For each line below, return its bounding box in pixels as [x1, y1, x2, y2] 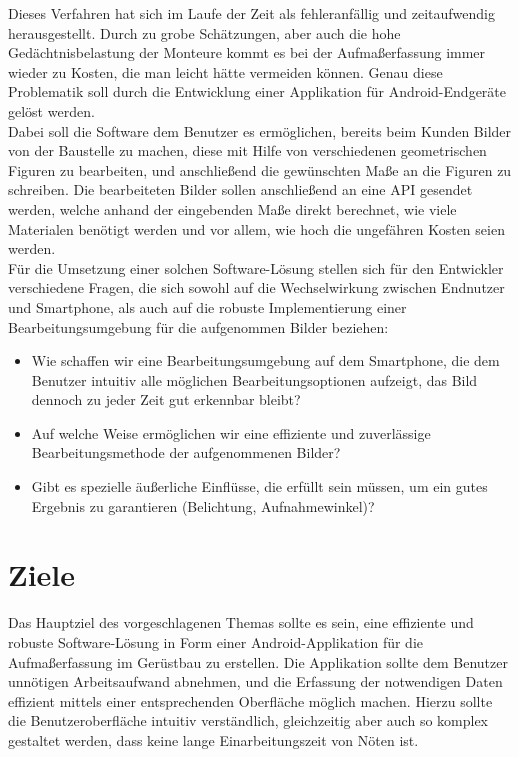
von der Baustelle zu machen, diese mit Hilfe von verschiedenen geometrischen [8, 140, 487, 161]
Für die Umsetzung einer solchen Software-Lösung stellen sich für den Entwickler [8, 257, 504, 278]
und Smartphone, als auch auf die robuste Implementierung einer [8, 296, 407, 317]
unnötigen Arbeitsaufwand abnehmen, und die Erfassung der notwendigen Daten [8, 671, 503, 692]
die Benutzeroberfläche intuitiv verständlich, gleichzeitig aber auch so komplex [8, 710, 489, 731]
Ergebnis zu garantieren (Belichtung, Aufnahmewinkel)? [31, 495, 375, 516]
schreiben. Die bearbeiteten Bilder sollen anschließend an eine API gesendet [8, 179, 473, 200]
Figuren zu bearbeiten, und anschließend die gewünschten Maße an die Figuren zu [8, 159, 512, 180]
